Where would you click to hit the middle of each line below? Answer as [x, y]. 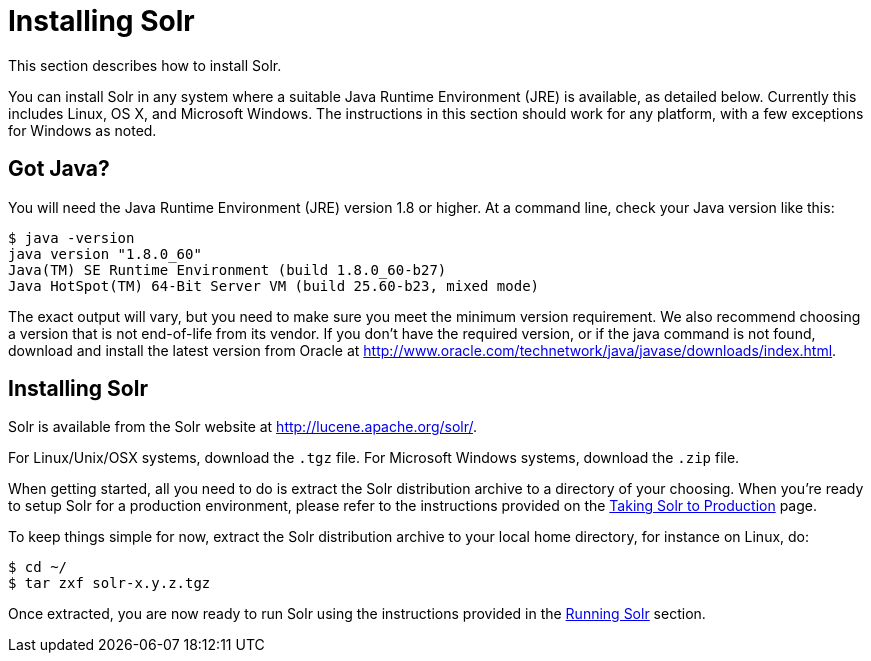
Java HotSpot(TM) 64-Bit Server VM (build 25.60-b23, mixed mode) [274, 285]
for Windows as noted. [82, 130]
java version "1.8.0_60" [105, 253]
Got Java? [59, 169]
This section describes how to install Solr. [145, 65]
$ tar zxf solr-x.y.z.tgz [109, 583]
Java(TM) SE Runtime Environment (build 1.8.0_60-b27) [227, 269]
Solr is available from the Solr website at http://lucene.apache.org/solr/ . [243, 427]
